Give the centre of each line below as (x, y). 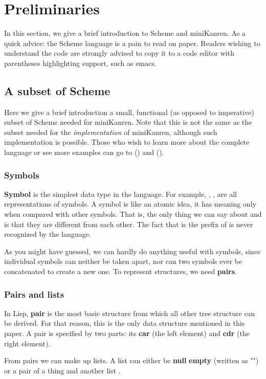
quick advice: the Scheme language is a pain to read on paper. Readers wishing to (132, 43)
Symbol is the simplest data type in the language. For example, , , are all (120, 194)
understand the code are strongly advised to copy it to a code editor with (119, 53)
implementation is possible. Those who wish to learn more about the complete (127, 142)
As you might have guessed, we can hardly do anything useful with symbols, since (132, 251)
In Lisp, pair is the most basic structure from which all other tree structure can (130, 313)
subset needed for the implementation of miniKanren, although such (111, 132)
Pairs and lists (34, 294)
